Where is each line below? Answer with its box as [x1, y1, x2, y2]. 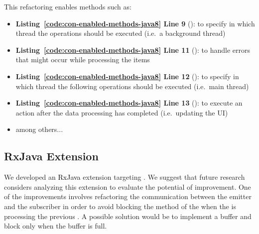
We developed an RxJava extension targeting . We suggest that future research [4, 172, 245, 182]
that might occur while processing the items [15, 54, 150, 65]
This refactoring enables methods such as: [4, 1, 131, 11]
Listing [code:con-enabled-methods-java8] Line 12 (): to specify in [15, 71, 239, 81]
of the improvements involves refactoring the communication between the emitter [4, 191, 252, 202]
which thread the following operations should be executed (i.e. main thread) [15, 81, 249, 91]
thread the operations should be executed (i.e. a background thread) [15, 28, 226, 38]
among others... [15, 124, 63, 134]
